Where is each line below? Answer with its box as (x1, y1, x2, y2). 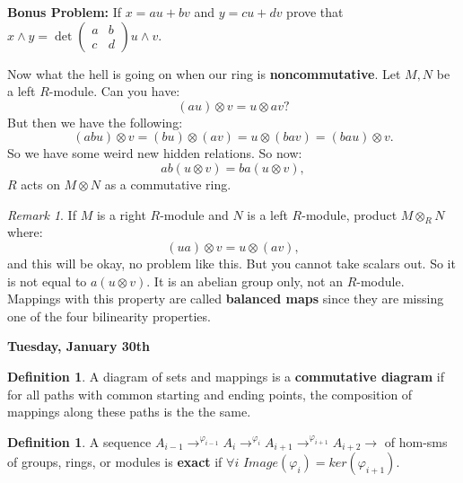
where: (7, 223, 43, 241)
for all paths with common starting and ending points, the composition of (7, 384, 413, 403)
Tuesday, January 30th (7, 337, 151, 356)
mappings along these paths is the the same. (7, 402, 251, 421)
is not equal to (7, 271, 87, 290)
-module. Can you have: (48, 82, 180, 101)
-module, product (301, 205, 397, 224)
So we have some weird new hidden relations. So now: (7, 144, 302, 162)
